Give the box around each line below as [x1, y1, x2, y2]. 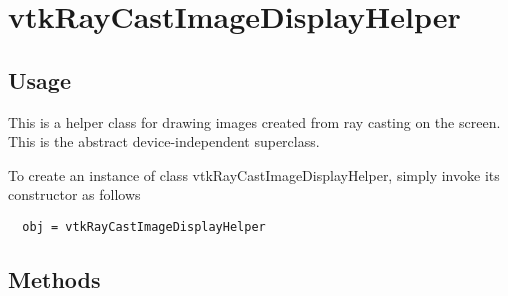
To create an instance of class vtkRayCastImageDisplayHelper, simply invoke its [8, 164, 500, 185]
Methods [8, 264, 101, 294]
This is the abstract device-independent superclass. [8, 131, 320, 152]
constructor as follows [8, 184, 141, 205]
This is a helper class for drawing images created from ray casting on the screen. [8, 111, 501, 132]
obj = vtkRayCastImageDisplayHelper [22, 219, 266, 234]
